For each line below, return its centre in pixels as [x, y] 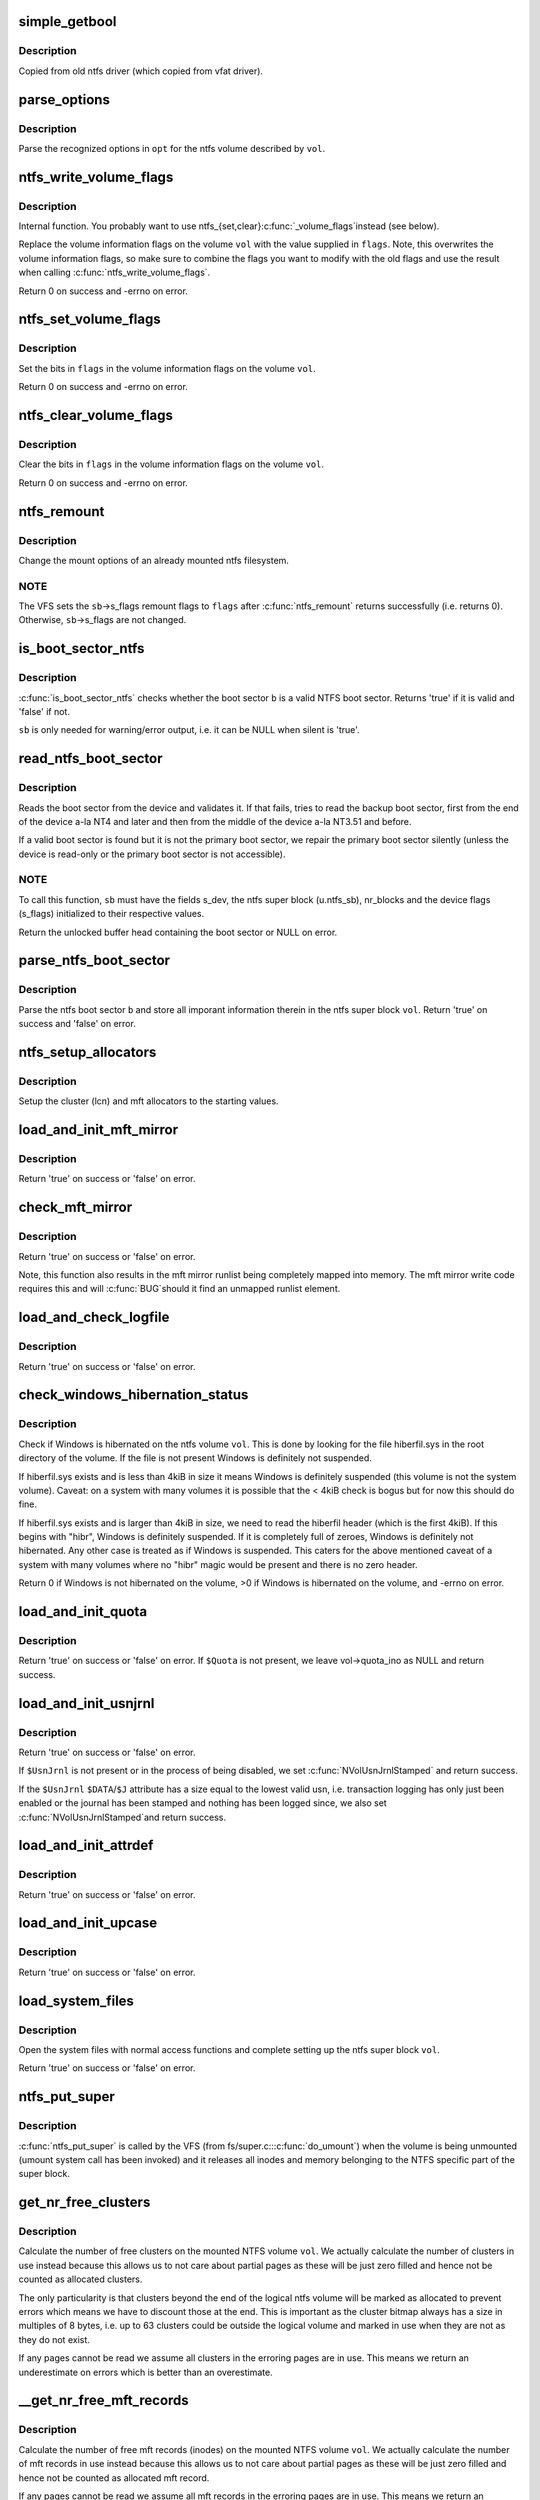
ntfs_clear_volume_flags [96, 415]
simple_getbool [67, 21]
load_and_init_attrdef [86, 1845]
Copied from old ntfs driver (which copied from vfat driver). [141, 71]
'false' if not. [44, 711]
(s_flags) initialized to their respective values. [111, 914]
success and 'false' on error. [77, 1024]
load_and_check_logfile [94, 1317]
